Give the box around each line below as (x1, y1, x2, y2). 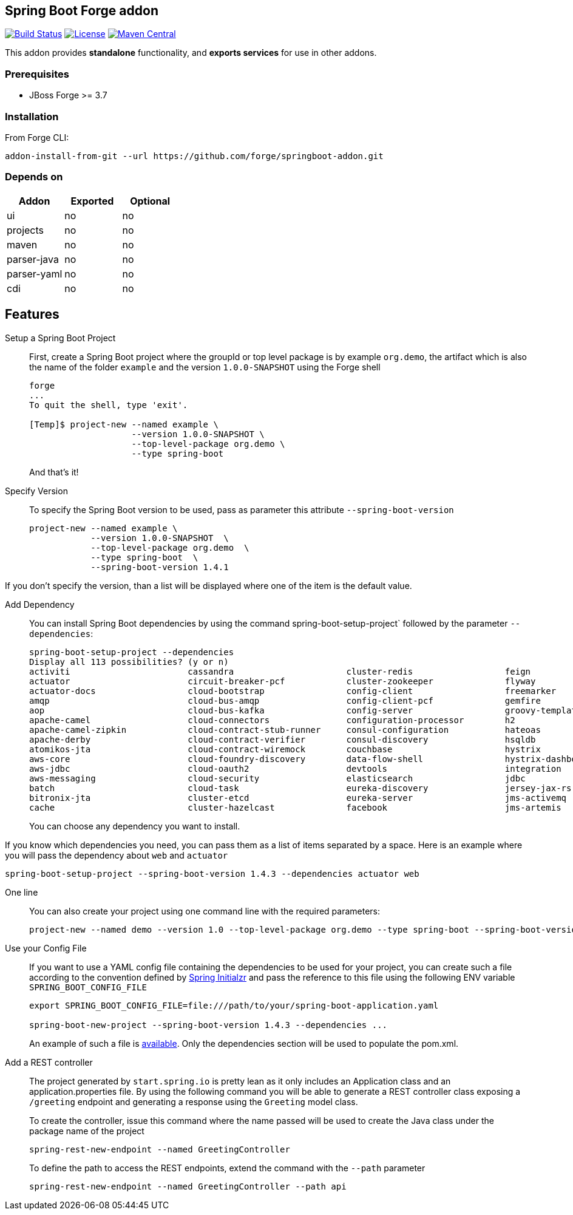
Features (5, 307, 59, 322)
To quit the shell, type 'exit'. (29, 400, 188, 410)
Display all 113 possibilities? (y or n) (29, 656, 229, 667)
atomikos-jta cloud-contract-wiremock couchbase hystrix (29, 744, 541, 754)
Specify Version (5, 485, 68, 496)
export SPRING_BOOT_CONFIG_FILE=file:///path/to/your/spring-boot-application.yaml (29, 1000, 439, 1010)
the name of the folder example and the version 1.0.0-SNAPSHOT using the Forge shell (29, 361, 381, 372)
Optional (130, 194, 171, 207)
